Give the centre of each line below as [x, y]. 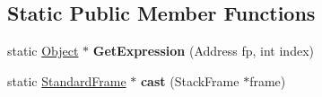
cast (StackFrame [190, 80]
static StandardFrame [67, 80]
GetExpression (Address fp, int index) [203, 51]
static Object [43, 51]
